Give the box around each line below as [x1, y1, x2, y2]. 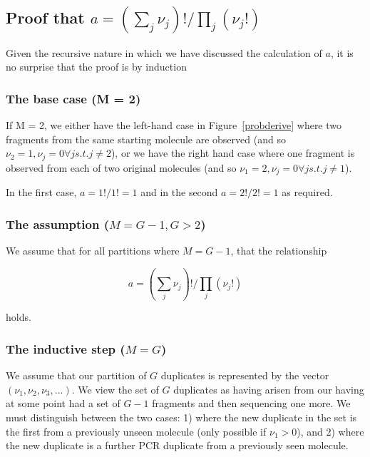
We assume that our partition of [6, 368, 147, 383]
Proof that [6, 6, 85, 29]
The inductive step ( [6, 339, 125, 357]
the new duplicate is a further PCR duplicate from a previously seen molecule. [6, 438, 349, 453]
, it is [330, 45, 354, 60]
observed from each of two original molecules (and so [6, 160, 237, 175]
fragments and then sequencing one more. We [152, 396, 351, 411]
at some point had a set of [6, 396, 120, 411]
